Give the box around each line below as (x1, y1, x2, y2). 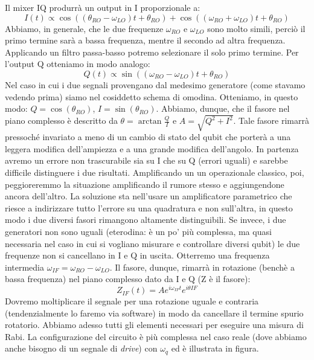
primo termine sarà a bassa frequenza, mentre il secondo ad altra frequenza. (5, 34, 286, 47)
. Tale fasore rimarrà (233, 114, 309, 127)
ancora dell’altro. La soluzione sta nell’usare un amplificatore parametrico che (5, 190, 292, 202)
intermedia (5, 260, 44, 273)
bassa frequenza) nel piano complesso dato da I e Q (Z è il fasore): (5, 272, 251, 285)
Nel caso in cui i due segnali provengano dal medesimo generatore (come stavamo (5, 78, 306, 91)
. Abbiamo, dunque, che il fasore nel (156, 102, 290, 115)
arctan (138, 117, 162, 126)
